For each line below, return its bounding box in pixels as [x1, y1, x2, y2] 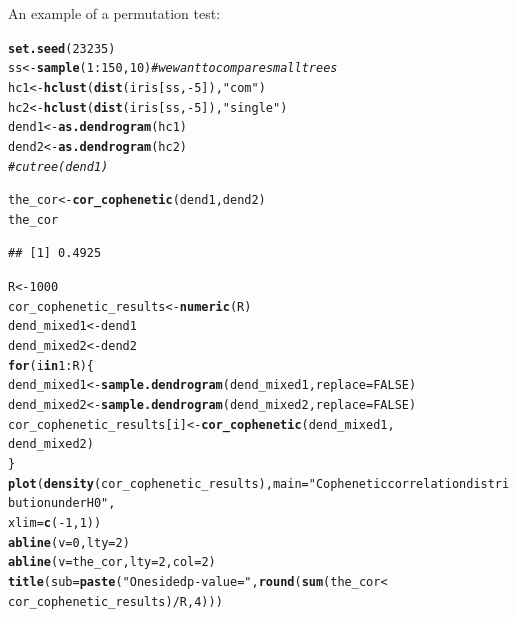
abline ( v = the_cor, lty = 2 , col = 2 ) [8, 555, 216, 570]
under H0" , [50, 496, 116, 511]
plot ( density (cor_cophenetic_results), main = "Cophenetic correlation [8, 476, 467, 491]
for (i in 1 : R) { [8, 358, 94, 373]
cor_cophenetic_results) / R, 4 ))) [8, 594, 223, 609]
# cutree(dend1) [8, 159, 109, 174]
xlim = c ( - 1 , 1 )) [8, 515, 102, 530]
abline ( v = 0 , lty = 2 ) [8, 535, 130, 550]
